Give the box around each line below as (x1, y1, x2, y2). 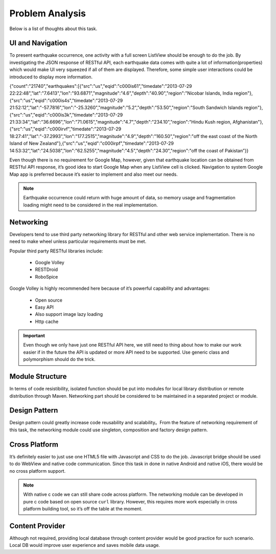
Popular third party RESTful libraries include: (9, 248, 103, 254)
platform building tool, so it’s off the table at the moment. (23, 506, 143, 512)
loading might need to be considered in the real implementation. (23, 202, 158, 208)
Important (23, 333, 45, 339)
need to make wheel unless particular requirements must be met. (9, 238, 147, 245)
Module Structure (9, 372, 67, 381)
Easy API (35, 304, 54, 310)
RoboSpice (35, 273, 58, 280)
